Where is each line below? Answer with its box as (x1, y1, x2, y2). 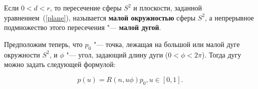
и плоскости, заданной (133, 2, 202, 12)
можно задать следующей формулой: (4, 59, 116, 69)
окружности (4, 49, 40, 59)
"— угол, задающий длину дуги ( (66, 49, 168, 59)
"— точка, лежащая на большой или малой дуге (93, 38, 240, 49)
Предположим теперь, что (4, 38, 83, 49)
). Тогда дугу (201, 49, 241, 59)
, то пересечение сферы (50, 2, 122, 12)
